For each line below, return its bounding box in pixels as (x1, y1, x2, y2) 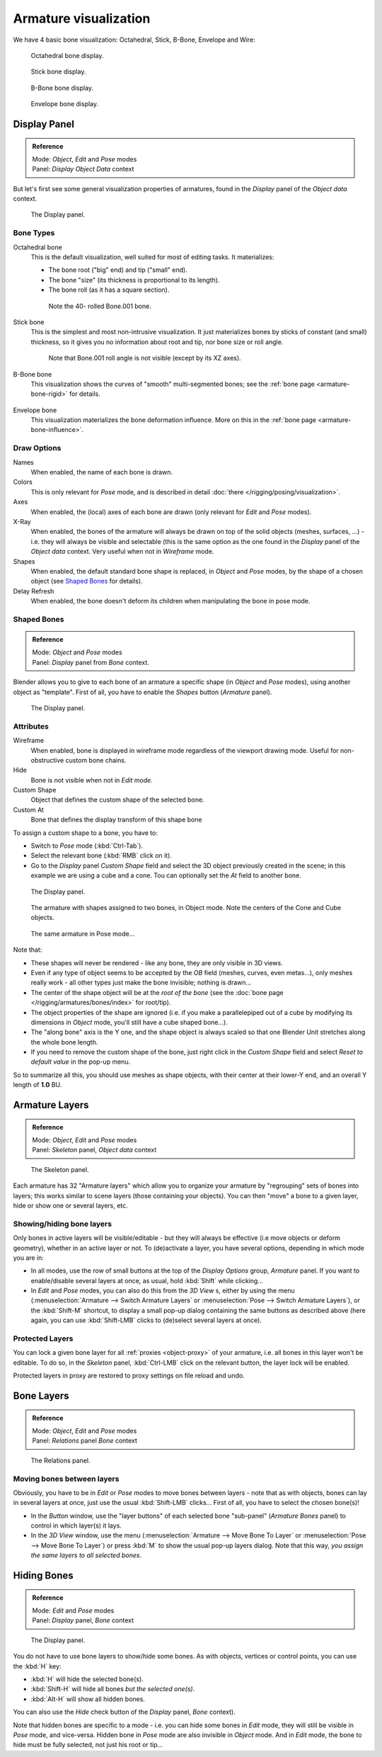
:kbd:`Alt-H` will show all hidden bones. (30, 1695, 145, 1703)
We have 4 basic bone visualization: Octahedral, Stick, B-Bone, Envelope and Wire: (13, 35, 255, 44)
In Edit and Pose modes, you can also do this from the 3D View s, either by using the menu (30, 1286, 295, 1295)
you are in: (13, 1253, 44, 1262)
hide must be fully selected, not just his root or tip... (13, 1741, 163, 1749)
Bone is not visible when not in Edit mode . (30, 775, 154, 784)
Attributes (13, 721, 49, 731)
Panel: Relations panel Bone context (32, 1436, 138, 1445)
